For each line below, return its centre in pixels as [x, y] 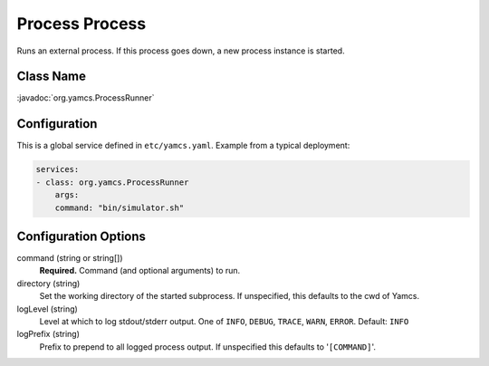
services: [58, 169]
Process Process [81, 24]
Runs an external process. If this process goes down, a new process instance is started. [181, 51]
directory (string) [48, 283]
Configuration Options [81, 236]
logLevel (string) [48, 309]
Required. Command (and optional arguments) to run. [140, 271]
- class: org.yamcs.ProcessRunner [112, 182]
